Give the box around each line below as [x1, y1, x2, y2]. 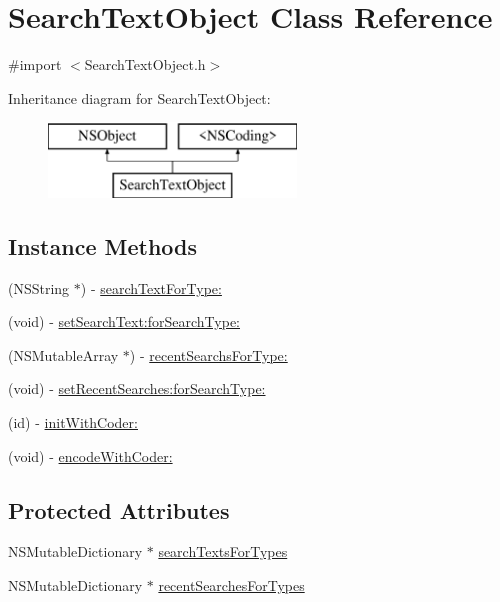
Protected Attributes [8, 494, 230, 525]
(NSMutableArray [8, 344, 119, 365]
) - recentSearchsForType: [129, 344, 288, 365]
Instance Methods [8, 230, 197, 261]
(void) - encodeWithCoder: [8, 445, 173, 466]
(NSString [8, 277, 70, 298]
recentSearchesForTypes [158, 575, 305, 596]
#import [8, 54, 62, 75]
